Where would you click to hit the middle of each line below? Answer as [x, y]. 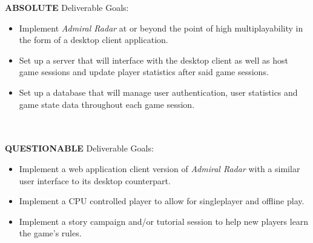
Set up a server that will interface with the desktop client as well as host [153, 60]
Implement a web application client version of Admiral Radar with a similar [160, 168]
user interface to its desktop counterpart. [95, 180]
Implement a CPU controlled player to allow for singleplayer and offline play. [162, 201]
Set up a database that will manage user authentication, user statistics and [158, 92]
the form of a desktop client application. [94, 40]
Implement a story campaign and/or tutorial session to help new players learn [164, 221]
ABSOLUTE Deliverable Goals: [67, 7]
